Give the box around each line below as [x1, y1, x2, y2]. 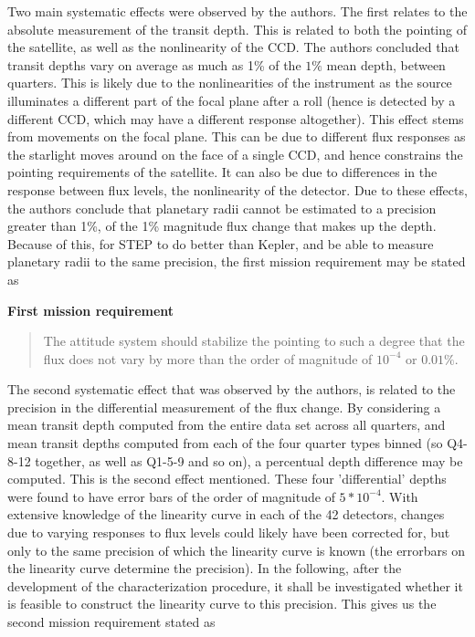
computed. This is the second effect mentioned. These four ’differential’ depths [7, 469, 447, 488]
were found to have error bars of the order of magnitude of [7, 486, 335, 506]
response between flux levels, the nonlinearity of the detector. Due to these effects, [7, 180, 468, 199]
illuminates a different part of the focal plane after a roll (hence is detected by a [7, 90, 456, 110]
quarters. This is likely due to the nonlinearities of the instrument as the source [7, 73, 452, 92]
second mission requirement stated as [7, 612, 216, 631]
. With [381, 486, 418, 506]
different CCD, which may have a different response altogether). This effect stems [7, 109, 464, 128]
